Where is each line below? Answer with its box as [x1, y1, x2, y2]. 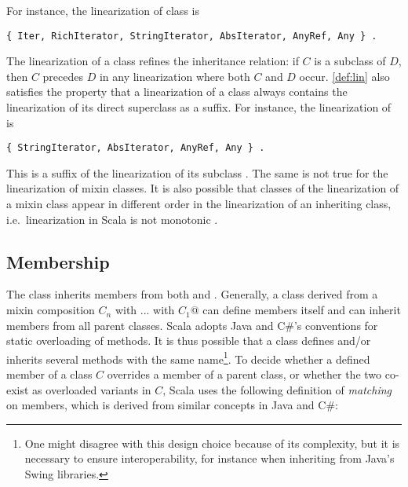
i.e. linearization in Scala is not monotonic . [6, 211, 218, 227]
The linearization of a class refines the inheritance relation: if [6, 53, 299, 69]
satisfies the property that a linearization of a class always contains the [6, 83, 348, 100]
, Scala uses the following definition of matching [162, 381, 392, 397]
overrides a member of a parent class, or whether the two [107, 366, 382, 383]
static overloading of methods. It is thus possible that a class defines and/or [6, 332, 371, 349]
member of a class [6, 366, 93, 383]
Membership [6, 249, 110, 273]
